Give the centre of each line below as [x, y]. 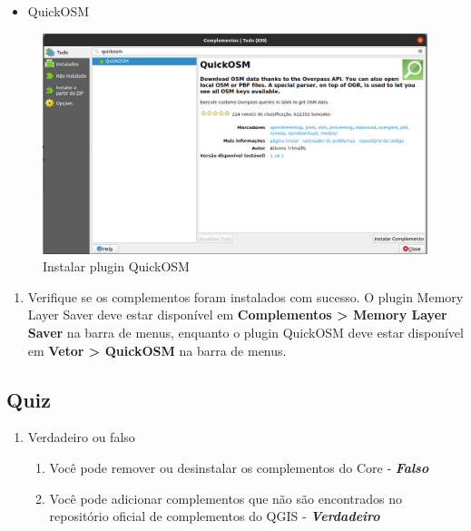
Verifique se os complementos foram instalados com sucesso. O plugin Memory [245, 296]
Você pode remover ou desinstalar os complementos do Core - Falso [239, 467]
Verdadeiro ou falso [81, 437]
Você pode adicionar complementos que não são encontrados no [226, 498]
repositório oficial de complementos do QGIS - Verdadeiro [215, 516]
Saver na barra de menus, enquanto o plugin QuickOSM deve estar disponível [245, 333]
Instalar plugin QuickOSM [116, 266]
